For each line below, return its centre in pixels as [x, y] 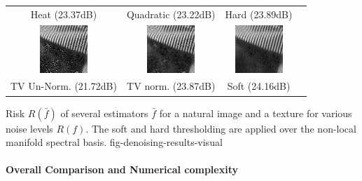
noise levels [29, 128]
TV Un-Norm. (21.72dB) [64, 86]
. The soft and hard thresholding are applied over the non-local [221, 128]
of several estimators [104, 113]
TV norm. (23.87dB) [171, 86]
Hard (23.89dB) [259, 14]
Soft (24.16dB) [259, 86]
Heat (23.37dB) [64, 14]
